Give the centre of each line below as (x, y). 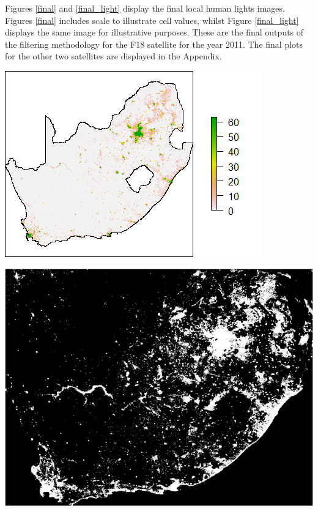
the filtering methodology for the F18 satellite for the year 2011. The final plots (154, 44)
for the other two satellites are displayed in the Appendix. (113, 56)
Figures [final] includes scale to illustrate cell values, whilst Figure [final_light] (152, 20)
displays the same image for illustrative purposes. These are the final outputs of (154, 32)
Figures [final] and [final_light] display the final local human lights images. (145, 8)
